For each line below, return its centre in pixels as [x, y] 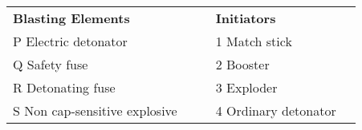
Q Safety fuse [51, 64]
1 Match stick [254, 41]
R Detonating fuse [64, 87]
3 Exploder [246, 87]
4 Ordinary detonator [276, 110]
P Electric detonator [70, 41]
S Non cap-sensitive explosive [95, 110]
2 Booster [242, 64]
